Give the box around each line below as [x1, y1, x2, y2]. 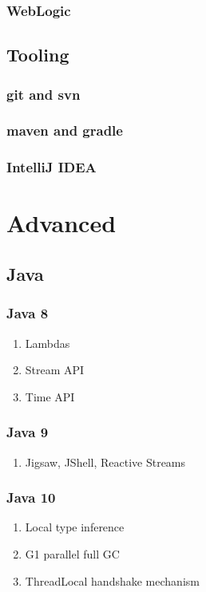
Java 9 [6, 422, 49, 442]
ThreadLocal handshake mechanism [25, 572, 200, 589]
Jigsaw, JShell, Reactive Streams [25, 453, 186, 470]
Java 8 [6, 303, 49, 323]
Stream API [25, 361, 85, 378]
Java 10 [6, 487, 56, 507]
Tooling [6, 42, 69, 67]
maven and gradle [6, 120, 123, 140]
